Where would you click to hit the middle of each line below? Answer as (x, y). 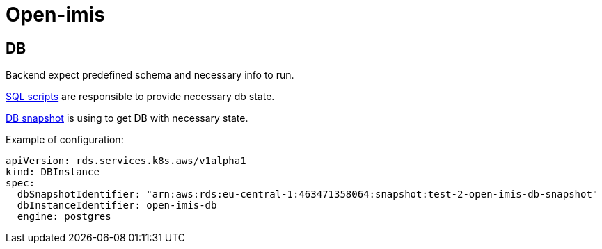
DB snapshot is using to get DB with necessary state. (127, 118)
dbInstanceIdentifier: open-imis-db (117, 206)
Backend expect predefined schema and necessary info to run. (150, 75)
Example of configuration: (65, 140)
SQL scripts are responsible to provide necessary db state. (140, 97)
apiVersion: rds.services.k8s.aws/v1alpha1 (126, 161)
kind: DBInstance (53, 172)
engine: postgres (64, 217)
